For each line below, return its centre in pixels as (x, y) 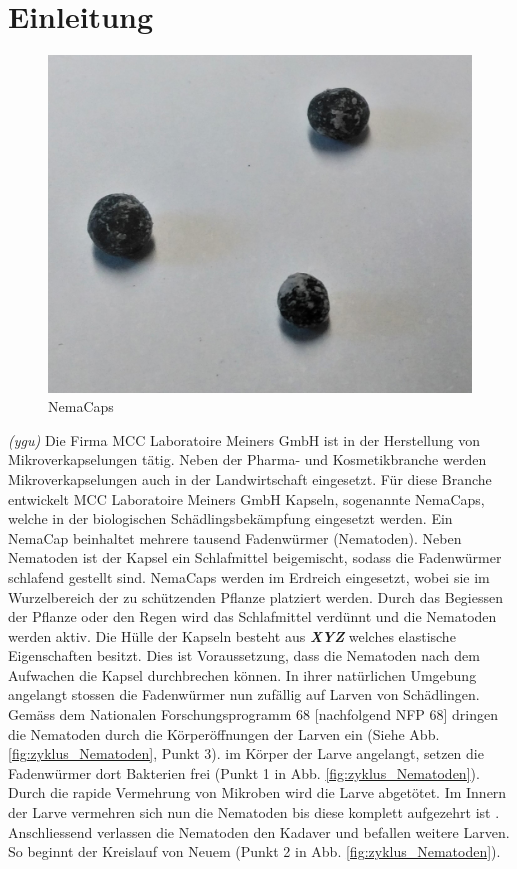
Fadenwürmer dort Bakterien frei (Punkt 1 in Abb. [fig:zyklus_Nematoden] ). (244, 772)
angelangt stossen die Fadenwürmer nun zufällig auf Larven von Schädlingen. (244, 694)
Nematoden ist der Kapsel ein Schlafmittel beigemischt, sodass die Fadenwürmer (255, 557)
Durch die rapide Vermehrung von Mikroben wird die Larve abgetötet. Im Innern (257, 792)
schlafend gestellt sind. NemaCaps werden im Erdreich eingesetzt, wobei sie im (249, 576)
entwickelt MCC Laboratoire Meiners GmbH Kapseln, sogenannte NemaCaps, (246, 498)
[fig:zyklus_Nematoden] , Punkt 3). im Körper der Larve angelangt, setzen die (246, 753)
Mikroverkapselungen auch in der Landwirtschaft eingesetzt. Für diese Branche (250, 478)
